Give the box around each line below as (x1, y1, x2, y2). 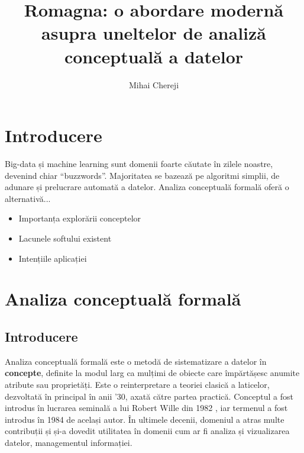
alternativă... (5, 192, 51, 204)
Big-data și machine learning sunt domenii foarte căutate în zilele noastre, (5, 158, 273, 170)
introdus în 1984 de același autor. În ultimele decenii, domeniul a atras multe (5, 413, 284, 425)
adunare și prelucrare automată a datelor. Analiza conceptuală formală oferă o (5, 181, 289, 193)
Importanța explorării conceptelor (18, 212, 141, 224)
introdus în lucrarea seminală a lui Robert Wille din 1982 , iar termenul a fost (5, 401, 288, 414)
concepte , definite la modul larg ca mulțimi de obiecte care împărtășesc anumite (5, 367, 300, 379)
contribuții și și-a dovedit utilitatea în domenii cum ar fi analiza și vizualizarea (5, 425, 290, 437)
